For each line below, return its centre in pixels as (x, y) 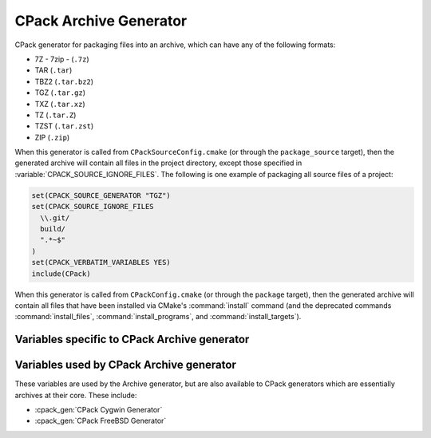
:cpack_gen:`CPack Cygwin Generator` (99, 410)
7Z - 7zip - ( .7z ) (62, 59)
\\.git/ (55, 218)
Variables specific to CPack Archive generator (132, 339)
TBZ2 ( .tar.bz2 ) (64, 81)
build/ (53, 229)
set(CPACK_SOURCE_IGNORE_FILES (93, 207)
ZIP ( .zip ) (52, 137)
